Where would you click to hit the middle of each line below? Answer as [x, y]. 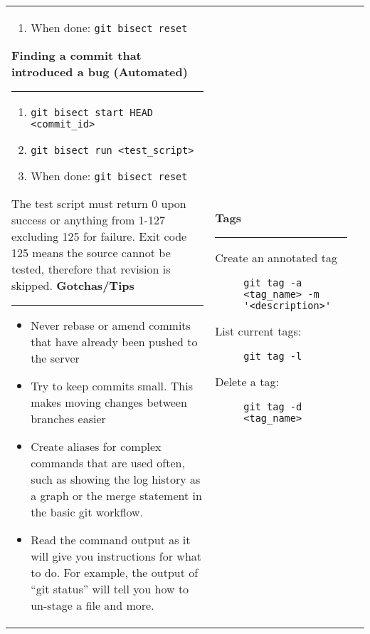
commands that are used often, [108, 463]
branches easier [68, 419]
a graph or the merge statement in [116, 495]
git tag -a [273, 282]
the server [55, 358]
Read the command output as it [111, 540]
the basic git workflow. [87, 512]
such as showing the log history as [116, 479]
